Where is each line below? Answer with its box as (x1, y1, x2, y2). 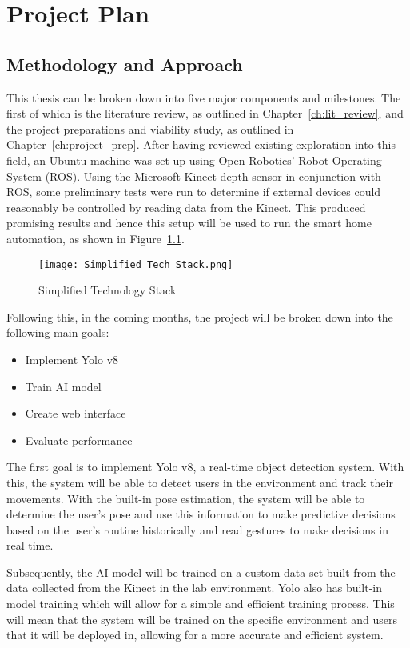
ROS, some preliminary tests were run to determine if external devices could (6, 183, 381, 200)
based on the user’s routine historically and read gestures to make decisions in (6, 521, 388, 538)
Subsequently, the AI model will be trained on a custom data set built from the (6, 563, 396, 580)
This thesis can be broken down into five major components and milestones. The (6, 89, 401, 106)
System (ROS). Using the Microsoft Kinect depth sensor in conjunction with (6, 167, 381, 184)
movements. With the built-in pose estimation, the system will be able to (6, 490, 365, 506)
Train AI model (25, 378, 102, 394)
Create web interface (25, 405, 126, 422)
